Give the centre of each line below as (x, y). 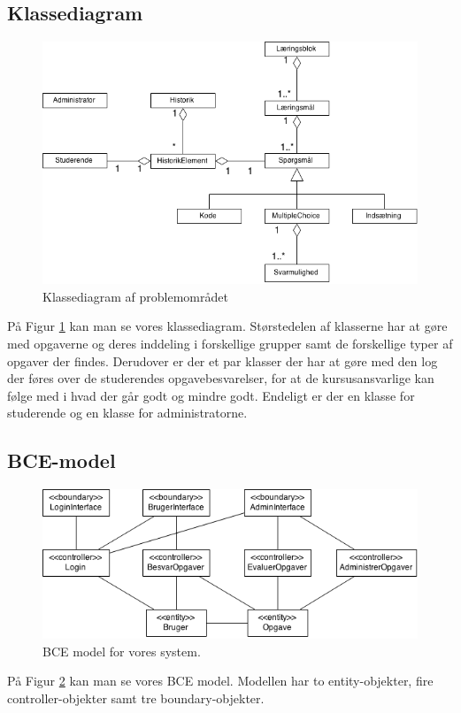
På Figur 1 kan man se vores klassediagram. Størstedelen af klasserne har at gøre (227, 326)
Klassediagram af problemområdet (135, 296)
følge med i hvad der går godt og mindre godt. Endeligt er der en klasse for (211, 395)
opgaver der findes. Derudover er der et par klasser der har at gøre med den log (223, 360)
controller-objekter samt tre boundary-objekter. (136, 698)
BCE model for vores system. (122, 651)
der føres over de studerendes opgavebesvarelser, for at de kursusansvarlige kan (221, 378)
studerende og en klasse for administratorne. (127, 413)
